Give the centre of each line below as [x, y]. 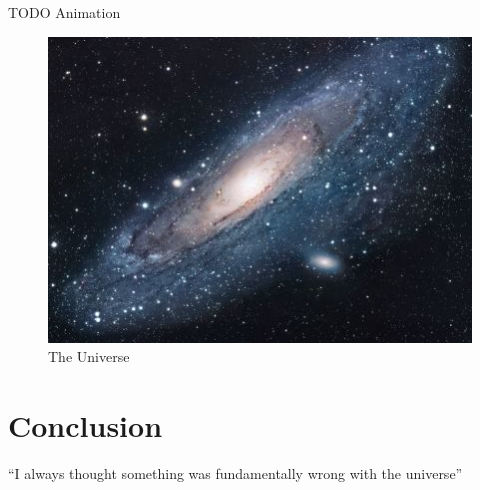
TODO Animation [64, 12]
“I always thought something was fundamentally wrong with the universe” [235, 473]
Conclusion [85, 425]
